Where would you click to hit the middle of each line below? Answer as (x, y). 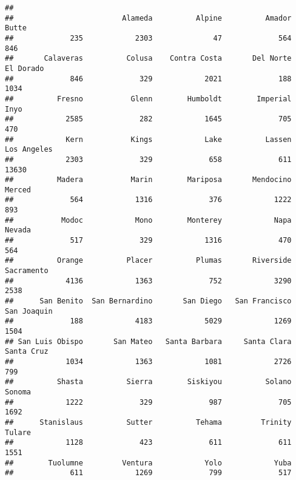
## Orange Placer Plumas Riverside (148, 261)
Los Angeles (29, 150)
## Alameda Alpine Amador (148, 18)
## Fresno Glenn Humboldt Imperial (148, 99)
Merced (18, 190)
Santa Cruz (27, 352)
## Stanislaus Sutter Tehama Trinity (148, 422)
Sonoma (18, 392)
